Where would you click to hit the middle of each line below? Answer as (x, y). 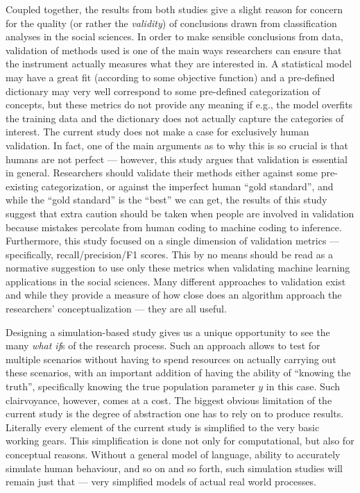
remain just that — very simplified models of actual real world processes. (161, 482)
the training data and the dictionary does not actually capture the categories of (175, 118)
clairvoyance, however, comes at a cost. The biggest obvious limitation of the (169, 400)
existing (22, 186)
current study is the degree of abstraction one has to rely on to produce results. (175, 413)
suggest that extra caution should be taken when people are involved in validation (180, 213)
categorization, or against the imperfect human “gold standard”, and (187, 186)
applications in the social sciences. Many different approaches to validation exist (176, 281)
